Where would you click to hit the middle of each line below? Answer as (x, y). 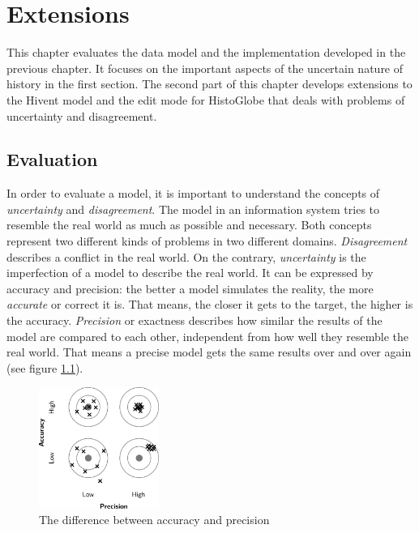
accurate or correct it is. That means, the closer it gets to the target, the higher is (210, 304)
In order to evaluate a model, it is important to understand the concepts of (193, 193)
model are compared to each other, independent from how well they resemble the (208, 336)
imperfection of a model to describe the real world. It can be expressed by (190, 273)
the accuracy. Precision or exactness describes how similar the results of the (195, 320)
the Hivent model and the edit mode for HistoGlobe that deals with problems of (206, 99)
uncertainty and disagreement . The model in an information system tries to (193, 209)
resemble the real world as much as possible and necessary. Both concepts (189, 225)
